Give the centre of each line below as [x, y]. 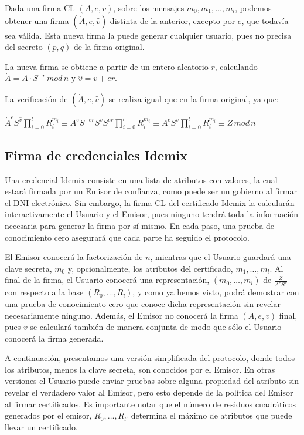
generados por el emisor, [48, 415]
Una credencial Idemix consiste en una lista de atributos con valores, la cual [141, 179]
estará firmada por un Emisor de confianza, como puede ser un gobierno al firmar [151, 191]
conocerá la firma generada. [54, 338]
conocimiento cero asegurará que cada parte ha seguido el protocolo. [127, 237]
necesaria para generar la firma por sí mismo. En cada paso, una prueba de [140, 226]
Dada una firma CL [40, 8]
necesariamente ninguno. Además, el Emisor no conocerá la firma [122, 315]
